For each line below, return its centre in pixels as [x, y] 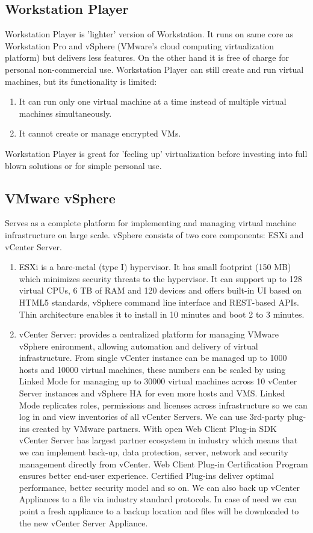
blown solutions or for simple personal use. [83, 165]
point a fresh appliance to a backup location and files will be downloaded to [159, 511]
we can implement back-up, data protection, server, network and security [153, 452]
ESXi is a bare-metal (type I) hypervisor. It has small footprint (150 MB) [155, 267]
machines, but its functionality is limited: [81, 81]
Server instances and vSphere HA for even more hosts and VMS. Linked [152, 393]
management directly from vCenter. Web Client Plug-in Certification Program [163, 464]
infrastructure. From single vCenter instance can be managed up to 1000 [153, 358]
